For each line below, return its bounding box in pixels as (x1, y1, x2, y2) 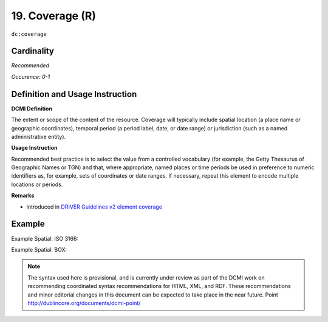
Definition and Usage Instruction (11, 89, 137, 99)
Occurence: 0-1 (11, 73, 50, 80)
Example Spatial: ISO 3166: (11, 235, 79, 242)
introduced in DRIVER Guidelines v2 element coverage (26, 203, 163, 210)
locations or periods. (11, 181, 63, 188)
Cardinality (11, 46, 55, 56)
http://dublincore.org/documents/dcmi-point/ (27, 299, 141, 306)
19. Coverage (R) (11, 9, 97, 22)
